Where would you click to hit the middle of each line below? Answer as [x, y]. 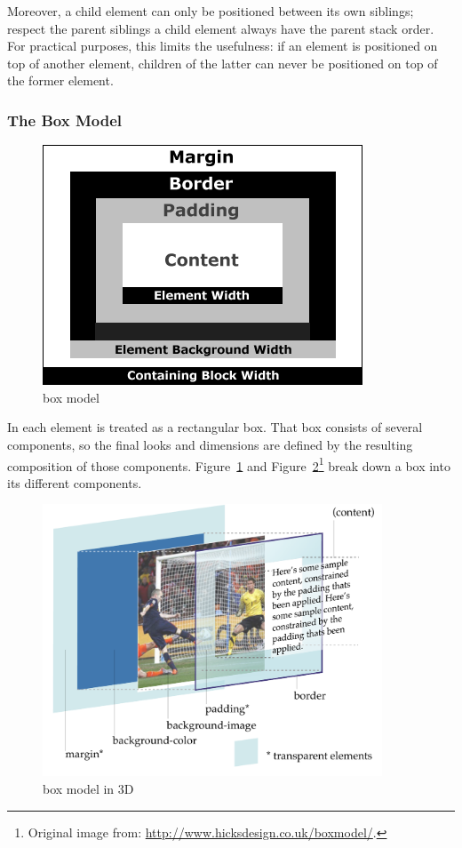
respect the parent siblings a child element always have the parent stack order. [221, 28]
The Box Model [64, 120]
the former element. [60, 80]
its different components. [75, 482]
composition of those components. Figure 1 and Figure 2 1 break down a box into [229, 464]
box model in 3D [88, 788]
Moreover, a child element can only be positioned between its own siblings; [211, 11]
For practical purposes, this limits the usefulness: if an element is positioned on [223, 46]
